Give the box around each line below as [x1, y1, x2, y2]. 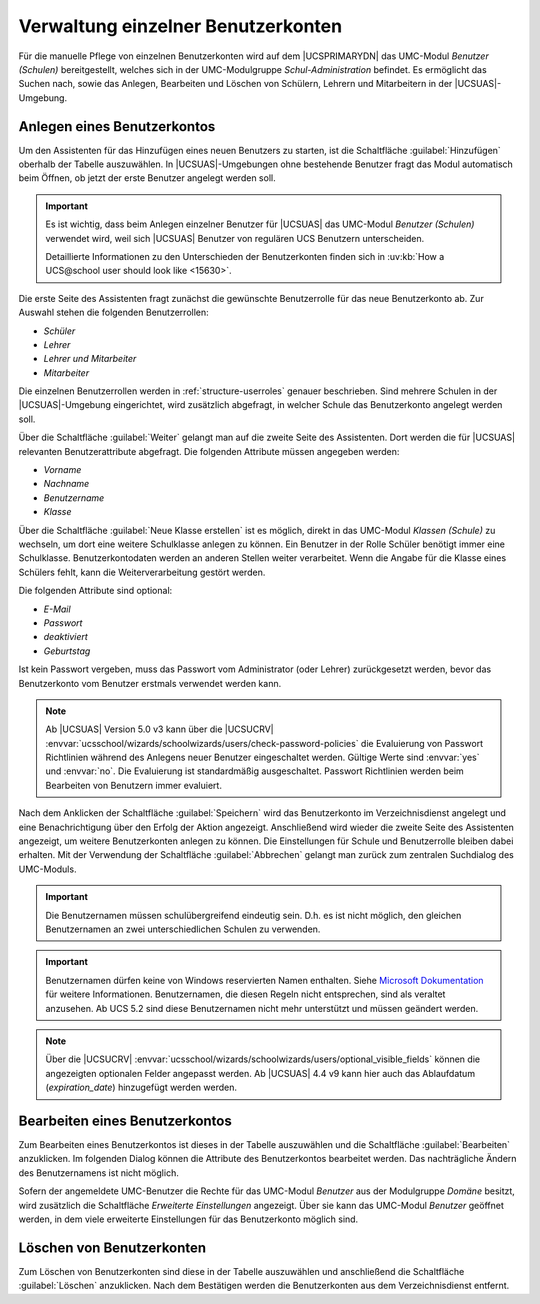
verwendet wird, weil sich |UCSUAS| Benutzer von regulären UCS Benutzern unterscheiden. [45, 232, 425, 244]
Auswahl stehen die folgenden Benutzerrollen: [18, 306, 209, 319]
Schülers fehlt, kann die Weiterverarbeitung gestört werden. [18, 566, 266, 578]
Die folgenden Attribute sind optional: [18, 585, 173, 597]
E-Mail [43, 603, 71, 615]
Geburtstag [43, 645, 91, 657]
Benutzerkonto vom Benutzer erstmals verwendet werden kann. [18, 677, 282, 689]
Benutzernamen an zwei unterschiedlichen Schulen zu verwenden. [45, 923, 321, 935]
